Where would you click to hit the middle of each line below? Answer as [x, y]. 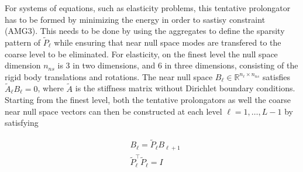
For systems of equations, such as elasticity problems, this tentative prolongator [148, 8]
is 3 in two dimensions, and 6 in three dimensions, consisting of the [178, 65]
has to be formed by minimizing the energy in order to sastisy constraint [135, 19]
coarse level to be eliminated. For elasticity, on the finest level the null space [141, 54]
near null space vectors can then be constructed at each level [113, 111]
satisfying [22, 123]
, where [51, 88]
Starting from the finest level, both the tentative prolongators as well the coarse [148, 100]
